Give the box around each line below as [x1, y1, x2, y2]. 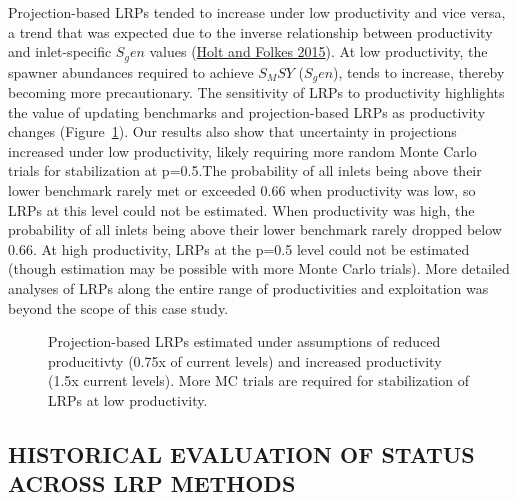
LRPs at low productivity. [48, 390, 208, 410]
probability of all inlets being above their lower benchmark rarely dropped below [8, 219, 502, 240]
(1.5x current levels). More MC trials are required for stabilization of [48, 370, 469, 391]
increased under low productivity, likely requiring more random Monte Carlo [8, 140, 477, 161]
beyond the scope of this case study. [8, 297, 229, 318]
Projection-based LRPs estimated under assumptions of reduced [48, 331, 441, 352]
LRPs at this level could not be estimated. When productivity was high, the [8, 199, 475, 220]
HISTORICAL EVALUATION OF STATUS [8, 438, 475, 469]
